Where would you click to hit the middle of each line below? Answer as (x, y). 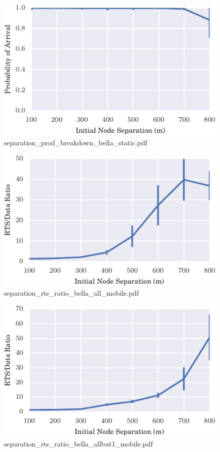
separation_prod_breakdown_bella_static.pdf (76, 142)
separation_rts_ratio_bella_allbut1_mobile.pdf (78, 443)
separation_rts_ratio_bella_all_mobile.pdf (71, 293)
